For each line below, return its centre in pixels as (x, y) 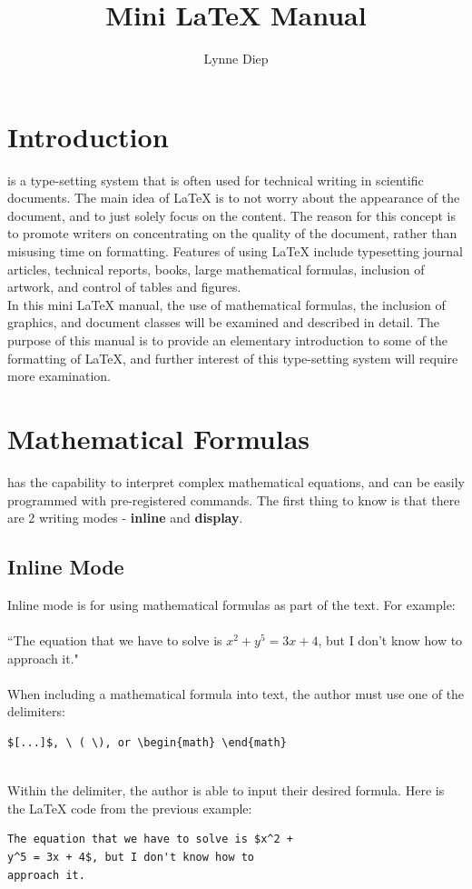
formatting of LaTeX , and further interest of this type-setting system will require (233, 358)
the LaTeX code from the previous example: (130, 808)
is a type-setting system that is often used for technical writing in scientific (216, 180)
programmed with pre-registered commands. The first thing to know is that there (234, 499)
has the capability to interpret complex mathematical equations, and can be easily (236, 481)
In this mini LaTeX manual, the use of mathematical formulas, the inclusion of (226, 304)
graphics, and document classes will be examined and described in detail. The (224, 322)
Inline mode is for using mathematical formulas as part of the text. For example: (231, 604)
